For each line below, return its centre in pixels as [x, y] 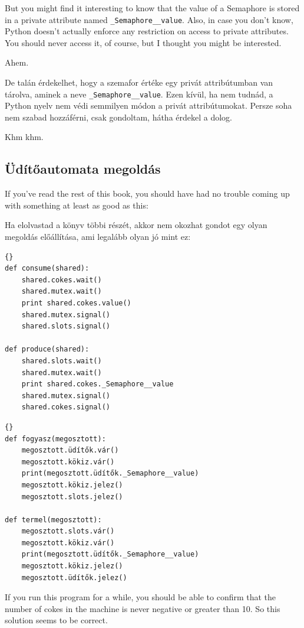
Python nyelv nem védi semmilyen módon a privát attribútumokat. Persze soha [148, 105]
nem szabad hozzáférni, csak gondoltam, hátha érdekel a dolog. [119, 117]
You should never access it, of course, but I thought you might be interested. [143, 42]
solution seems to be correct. [56, 620]
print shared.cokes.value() [76, 303]
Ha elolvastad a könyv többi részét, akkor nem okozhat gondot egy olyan [136, 225]
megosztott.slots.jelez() [72, 497]
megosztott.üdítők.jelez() [74, 577]
